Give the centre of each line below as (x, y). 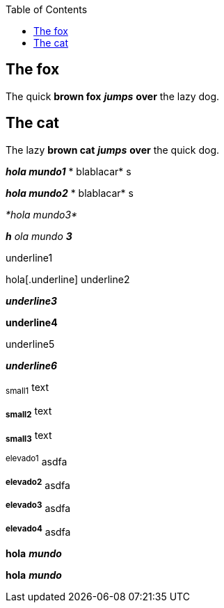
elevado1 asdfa (37, 461)
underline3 (32, 301)
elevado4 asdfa (38, 531)
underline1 (29, 257)
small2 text (29, 413)
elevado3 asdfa (38, 507)
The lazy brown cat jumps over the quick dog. (113, 150)
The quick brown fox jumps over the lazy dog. (113, 96)
